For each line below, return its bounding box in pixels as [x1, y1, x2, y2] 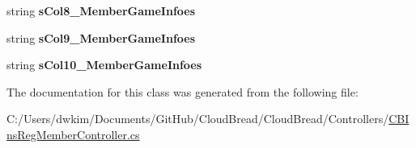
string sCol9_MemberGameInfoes [6, 29, 196, 46]
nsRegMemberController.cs [6, 125, 140, 142]
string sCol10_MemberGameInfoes [6, 56, 202, 73]
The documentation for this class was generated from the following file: [6, 83, 359, 100]
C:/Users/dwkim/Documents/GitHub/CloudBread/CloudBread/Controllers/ [6, 110, 389, 127]
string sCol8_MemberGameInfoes [6, 2, 196, 18]
